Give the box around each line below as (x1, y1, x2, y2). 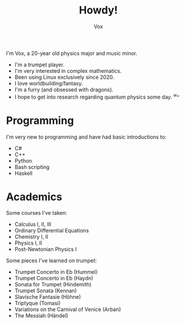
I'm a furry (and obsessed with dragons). (14, 86, 114, 93)
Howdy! (78, 4, 118, 17)
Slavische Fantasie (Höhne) (14, 293, 81, 301)
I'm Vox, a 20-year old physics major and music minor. (6, 49, 138, 56)
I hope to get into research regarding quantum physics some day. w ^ (14, 92, 180, 100)
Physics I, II (14, 239, 43, 247)
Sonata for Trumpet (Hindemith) (14, 281, 92, 288)
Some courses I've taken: (6, 210, 67, 217)
